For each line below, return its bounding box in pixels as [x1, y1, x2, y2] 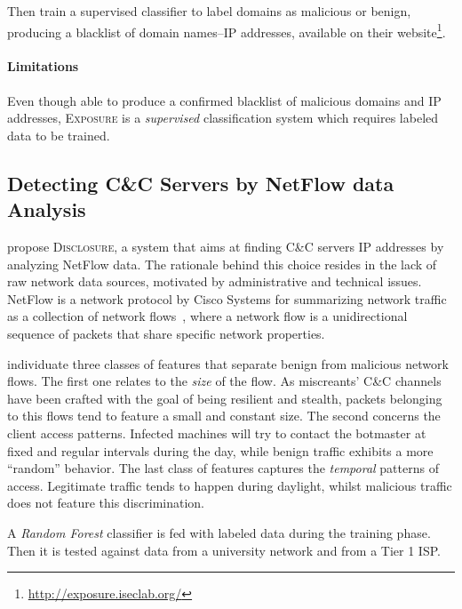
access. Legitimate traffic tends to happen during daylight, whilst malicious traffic [7, 476, 452, 494]
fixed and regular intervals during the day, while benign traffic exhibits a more [7, 441, 434, 460]
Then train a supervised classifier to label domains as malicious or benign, [7, 2, 411, 20]
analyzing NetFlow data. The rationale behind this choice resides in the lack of [7, 254, 437, 273]
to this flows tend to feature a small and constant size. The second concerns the [7, 406, 441, 425]
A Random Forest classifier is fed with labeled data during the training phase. [7, 523, 431, 541]
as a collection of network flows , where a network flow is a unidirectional [7, 307, 408, 325]
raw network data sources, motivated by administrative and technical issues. [7, 272, 422, 291]
